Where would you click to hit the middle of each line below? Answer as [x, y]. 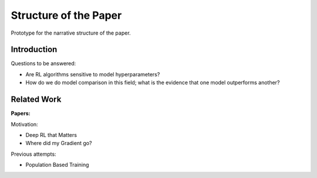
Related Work [36, 100]
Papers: [21, 113]
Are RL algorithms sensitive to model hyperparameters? [93, 74]
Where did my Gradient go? [59, 143]
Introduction [34, 50]
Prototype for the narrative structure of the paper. [71, 33]
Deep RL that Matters [51, 135]
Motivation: [24, 124]
